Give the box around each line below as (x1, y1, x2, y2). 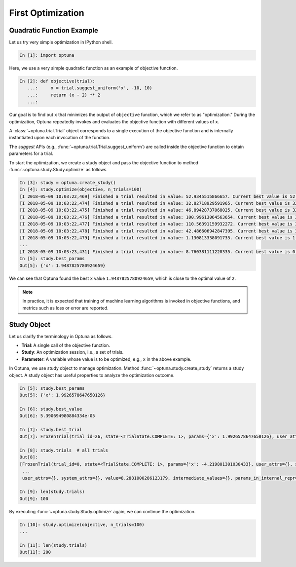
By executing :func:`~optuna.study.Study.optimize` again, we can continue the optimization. (9, 508, 196, 514)
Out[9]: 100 (19, 496, 49, 501)
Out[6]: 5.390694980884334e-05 (19, 413, 96, 419)
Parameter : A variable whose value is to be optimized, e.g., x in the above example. (21, 356, 192, 362)
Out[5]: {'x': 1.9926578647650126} (19, 392, 106, 398)
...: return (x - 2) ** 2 (27, 92, 101, 98)
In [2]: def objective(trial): (19, 78, 96, 84)
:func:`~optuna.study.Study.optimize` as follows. (9, 166, 108, 172)
